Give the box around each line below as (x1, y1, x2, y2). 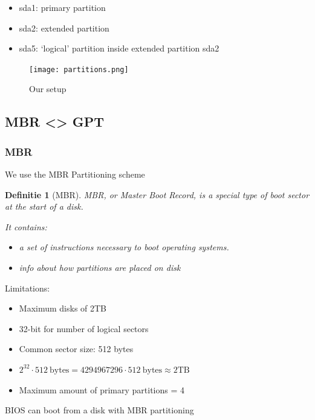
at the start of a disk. (5, 200, 83, 213)
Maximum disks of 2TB (19, 302, 107, 315)
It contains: (5, 220, 47, 233)
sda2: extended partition (19, 21, 109, 34)
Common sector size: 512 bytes (19, 342, 134, 355)
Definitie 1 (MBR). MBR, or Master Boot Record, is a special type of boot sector (5, 188, 310, 201)
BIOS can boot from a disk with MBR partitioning (5, 404, 194, 416)
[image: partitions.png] (29, 65, 129, 74)
